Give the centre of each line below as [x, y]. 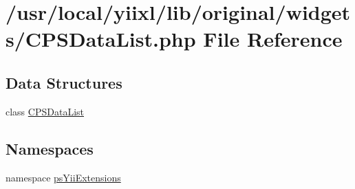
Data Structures [64, 82]
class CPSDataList [45, 111]
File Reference [273, 39]
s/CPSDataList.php [101, 39]
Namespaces [50, 148]
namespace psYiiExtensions [63, 177]
